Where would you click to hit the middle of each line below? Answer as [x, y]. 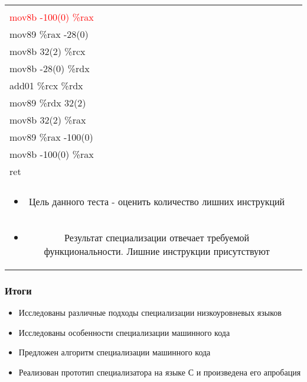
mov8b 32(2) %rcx [48, 51]
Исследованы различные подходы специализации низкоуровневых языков [150, 313]
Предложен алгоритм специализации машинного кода [115, 352]
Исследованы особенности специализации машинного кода [124, 332]
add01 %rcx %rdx [46, 85]
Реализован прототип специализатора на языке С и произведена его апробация [160, 372]
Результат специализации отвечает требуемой [157, 237]
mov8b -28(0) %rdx [50, 68]
